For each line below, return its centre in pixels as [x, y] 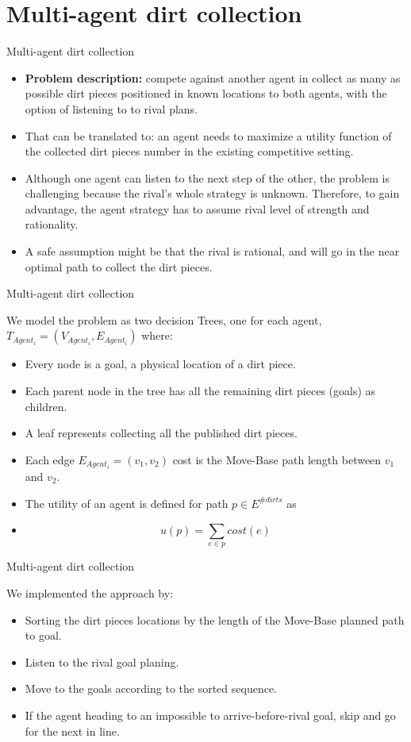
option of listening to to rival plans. [111, 108]
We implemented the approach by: [90, 593]
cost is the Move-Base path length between [277, 459]
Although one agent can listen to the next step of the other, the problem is [207, 177]
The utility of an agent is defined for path [127, 503]
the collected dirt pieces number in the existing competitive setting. [189, 151]
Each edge [50, 459]
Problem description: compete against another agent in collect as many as [213, 77]
